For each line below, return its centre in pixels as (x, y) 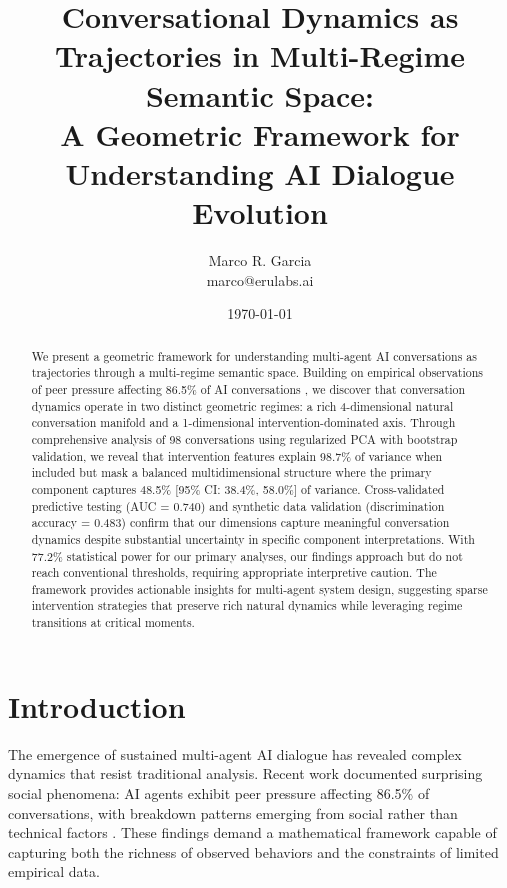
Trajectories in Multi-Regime (260, 55)
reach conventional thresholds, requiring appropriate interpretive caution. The (234, 572)
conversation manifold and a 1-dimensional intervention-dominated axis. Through (243, 422)
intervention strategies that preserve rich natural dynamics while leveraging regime (247, 605)
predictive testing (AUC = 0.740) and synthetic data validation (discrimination (238, 505)
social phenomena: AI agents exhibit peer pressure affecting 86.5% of (219, 792)
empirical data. (54, 871)
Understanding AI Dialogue (260, 172)
